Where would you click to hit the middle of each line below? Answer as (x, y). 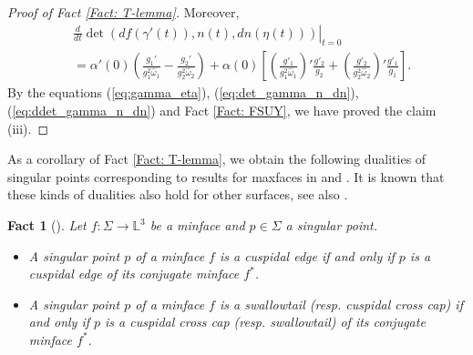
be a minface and (197, 225)
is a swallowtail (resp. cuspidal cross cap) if (341, 304)
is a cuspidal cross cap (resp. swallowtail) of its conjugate (265, 322)
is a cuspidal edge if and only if (307, 255)
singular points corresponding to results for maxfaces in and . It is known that (226, 176)
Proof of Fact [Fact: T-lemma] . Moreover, (123, 12)
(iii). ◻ (28, 128)
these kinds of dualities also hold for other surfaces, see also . (178, 194)
